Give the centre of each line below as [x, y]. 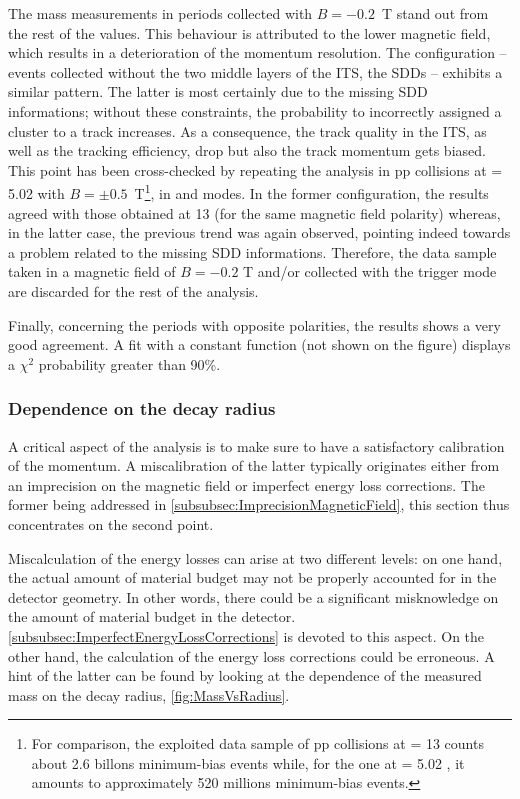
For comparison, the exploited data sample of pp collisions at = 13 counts [257, 743]
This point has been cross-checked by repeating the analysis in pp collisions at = [255, 169]
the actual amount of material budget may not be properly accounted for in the [252, 577]
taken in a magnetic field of [92, 271]
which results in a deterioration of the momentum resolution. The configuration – [257, 52]
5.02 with [36, 193]
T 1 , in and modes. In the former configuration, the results [311, 191]
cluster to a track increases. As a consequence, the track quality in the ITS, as [247, 130]
